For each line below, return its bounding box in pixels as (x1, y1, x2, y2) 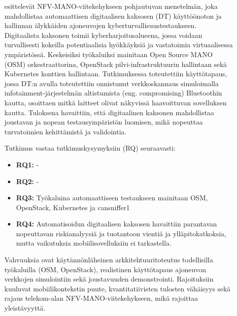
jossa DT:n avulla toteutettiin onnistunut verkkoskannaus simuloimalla (4, 78, 219, 88)
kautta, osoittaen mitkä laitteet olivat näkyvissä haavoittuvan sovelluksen (4, 97, 227, 107)
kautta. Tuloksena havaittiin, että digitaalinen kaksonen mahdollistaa (4, 107, 214, 117)
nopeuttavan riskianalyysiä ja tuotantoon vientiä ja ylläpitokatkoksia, (16, 228, 226, 238)
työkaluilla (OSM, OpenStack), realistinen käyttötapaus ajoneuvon (4, 264, 206, 274)
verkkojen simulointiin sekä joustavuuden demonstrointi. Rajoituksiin (4, 274, 214, 284)
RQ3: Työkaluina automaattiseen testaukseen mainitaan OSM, (16, 192, 208, 203)
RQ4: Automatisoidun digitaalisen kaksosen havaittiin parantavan (16, 219, 217, 229)
